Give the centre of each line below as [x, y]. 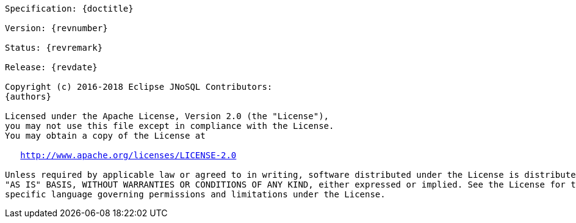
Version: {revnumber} [56, 28]
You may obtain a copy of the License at [105, 136]
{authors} [28, 97]
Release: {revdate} [51, 67]
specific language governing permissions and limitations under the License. [195, 194]
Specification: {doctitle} [69, 9]
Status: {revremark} [54, 48]
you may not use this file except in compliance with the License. [170, 126]
